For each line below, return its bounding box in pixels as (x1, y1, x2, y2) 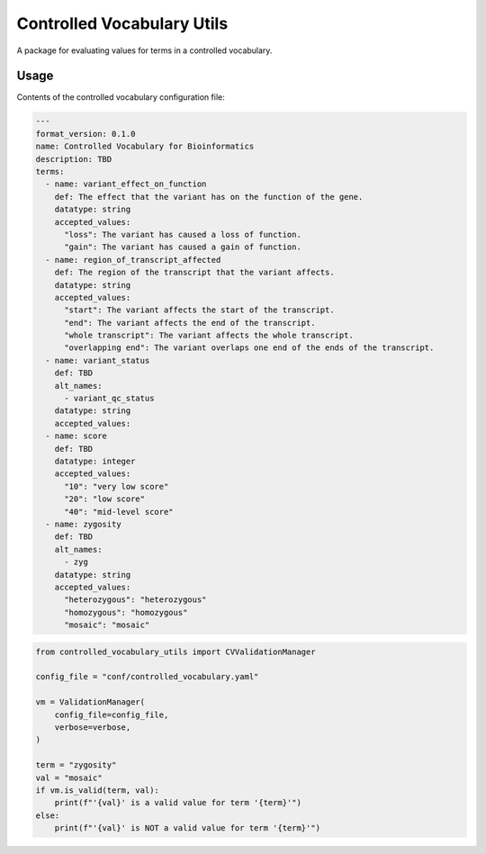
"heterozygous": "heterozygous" (64, 595, 207, 605)
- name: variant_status (45, 355, 150, 365)
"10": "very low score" (64, 481, 169, 491)
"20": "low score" (64, 494, 146, 504)
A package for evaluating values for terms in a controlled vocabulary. (16, 45, 273, 56)
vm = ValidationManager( (35, 697, 146, 707)
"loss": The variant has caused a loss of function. (64, 229, 301, 239)
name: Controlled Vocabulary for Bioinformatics (35, 141, 255, 152)
